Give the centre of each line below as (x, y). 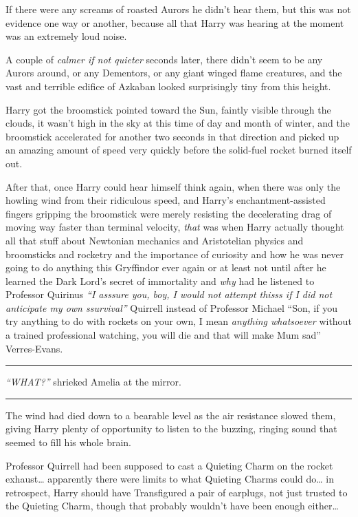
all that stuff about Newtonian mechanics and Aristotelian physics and (155, 240)
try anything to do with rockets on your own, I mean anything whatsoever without (179, 321)
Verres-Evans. (34, 348)
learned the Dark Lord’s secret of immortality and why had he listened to (160, 281)
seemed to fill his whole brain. (68, 442)
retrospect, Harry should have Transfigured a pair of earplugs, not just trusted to (177, 492)
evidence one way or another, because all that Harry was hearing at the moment (175, 22)
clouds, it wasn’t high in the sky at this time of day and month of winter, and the (178, 123)
